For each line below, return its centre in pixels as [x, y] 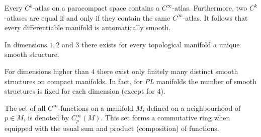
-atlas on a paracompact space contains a [96, 8]
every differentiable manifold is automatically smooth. [88, 27]
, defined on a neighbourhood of [192, 108]
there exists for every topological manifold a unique [161, 44]
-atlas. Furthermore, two [210, 8]
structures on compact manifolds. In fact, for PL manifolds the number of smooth [131, 81]
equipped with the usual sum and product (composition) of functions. [112, 128]
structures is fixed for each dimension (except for [80, 91]
